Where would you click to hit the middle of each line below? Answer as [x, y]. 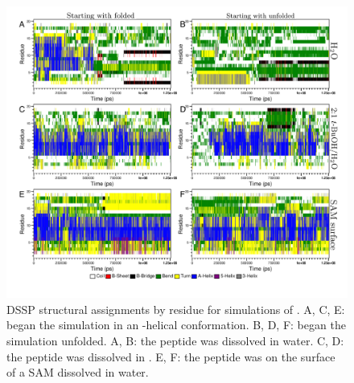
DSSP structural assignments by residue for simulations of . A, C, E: [176, 309]
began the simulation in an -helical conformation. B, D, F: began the [176, 325]
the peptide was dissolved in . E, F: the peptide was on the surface [171, 356]
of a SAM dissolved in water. [78, 372]
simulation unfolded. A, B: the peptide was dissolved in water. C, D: [175, 340]
